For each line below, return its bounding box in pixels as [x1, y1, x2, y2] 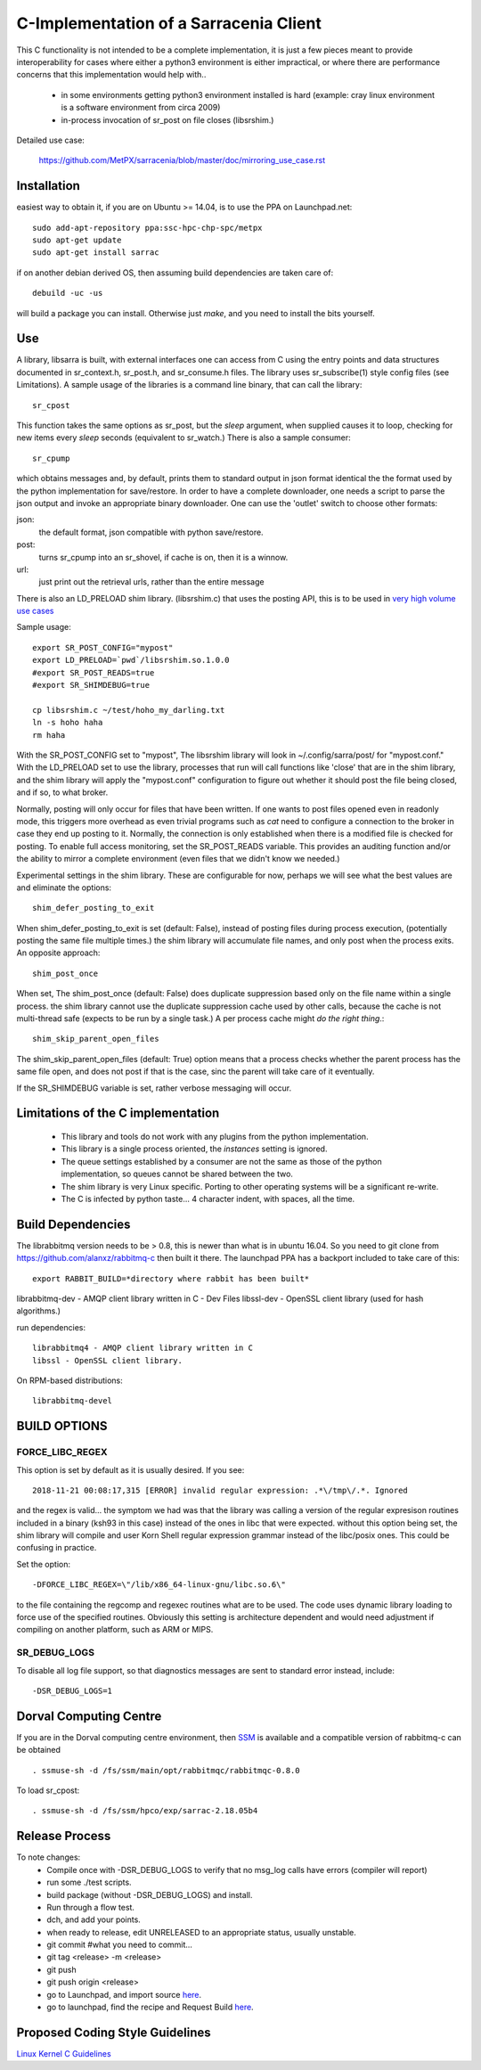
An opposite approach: [16, 947, 101, 958]
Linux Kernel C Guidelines [16, 2048, 111, 2058]
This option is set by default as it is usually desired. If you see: [16, 1464, 245, 1475]
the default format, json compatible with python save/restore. [38, 527, 264, 537]
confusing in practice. [16, 1542, 97, 1553]
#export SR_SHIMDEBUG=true [32, 680, 151, 691]
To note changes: [16, 1852, 81, 1862]
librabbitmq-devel [32, 1395, 113, 1406]
